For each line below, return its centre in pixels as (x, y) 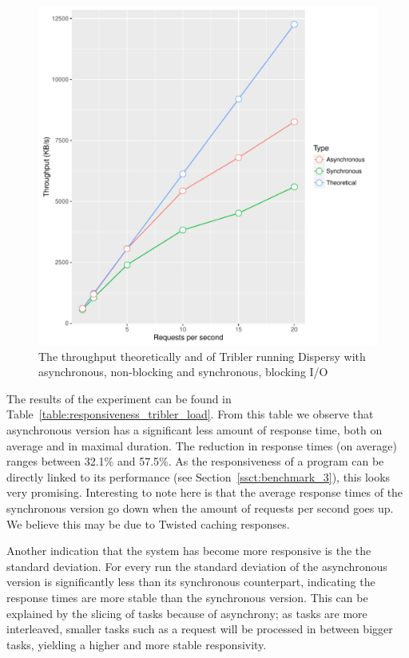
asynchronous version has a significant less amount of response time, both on (195, 429)
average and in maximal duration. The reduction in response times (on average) (202, 445)
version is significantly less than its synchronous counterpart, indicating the (191, 582)
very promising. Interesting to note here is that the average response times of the (205, 492)
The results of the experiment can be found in (119, 398)
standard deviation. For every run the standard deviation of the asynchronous (197, 566)
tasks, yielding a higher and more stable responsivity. (137, 644)
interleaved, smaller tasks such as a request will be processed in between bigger (200, 629)
